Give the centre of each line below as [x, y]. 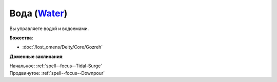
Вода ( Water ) [38, 13]
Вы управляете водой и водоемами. [49, 29]
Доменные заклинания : [36, 57]
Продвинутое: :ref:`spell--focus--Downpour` [57, 73]
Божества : [21, 38]
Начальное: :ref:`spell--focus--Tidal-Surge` [56, 66]
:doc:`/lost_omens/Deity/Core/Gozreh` [63, 47]
